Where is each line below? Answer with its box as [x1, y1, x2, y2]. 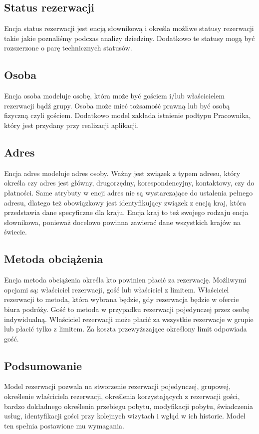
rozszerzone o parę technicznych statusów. [4, 42, 132, 53]
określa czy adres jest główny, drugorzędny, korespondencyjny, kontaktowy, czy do [4, 177, 255, 188]
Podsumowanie [4, 357, 82, 373]
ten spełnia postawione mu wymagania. [4, 420, 124, 430]
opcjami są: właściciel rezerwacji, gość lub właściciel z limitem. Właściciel [4, 284, 229, 294]
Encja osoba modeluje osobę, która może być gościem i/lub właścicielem [4, 90, 225, 101]
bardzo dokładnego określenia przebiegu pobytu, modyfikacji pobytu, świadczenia [4, 400, 253, 411]
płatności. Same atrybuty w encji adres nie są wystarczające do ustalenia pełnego [4, 187, 253, 197]
